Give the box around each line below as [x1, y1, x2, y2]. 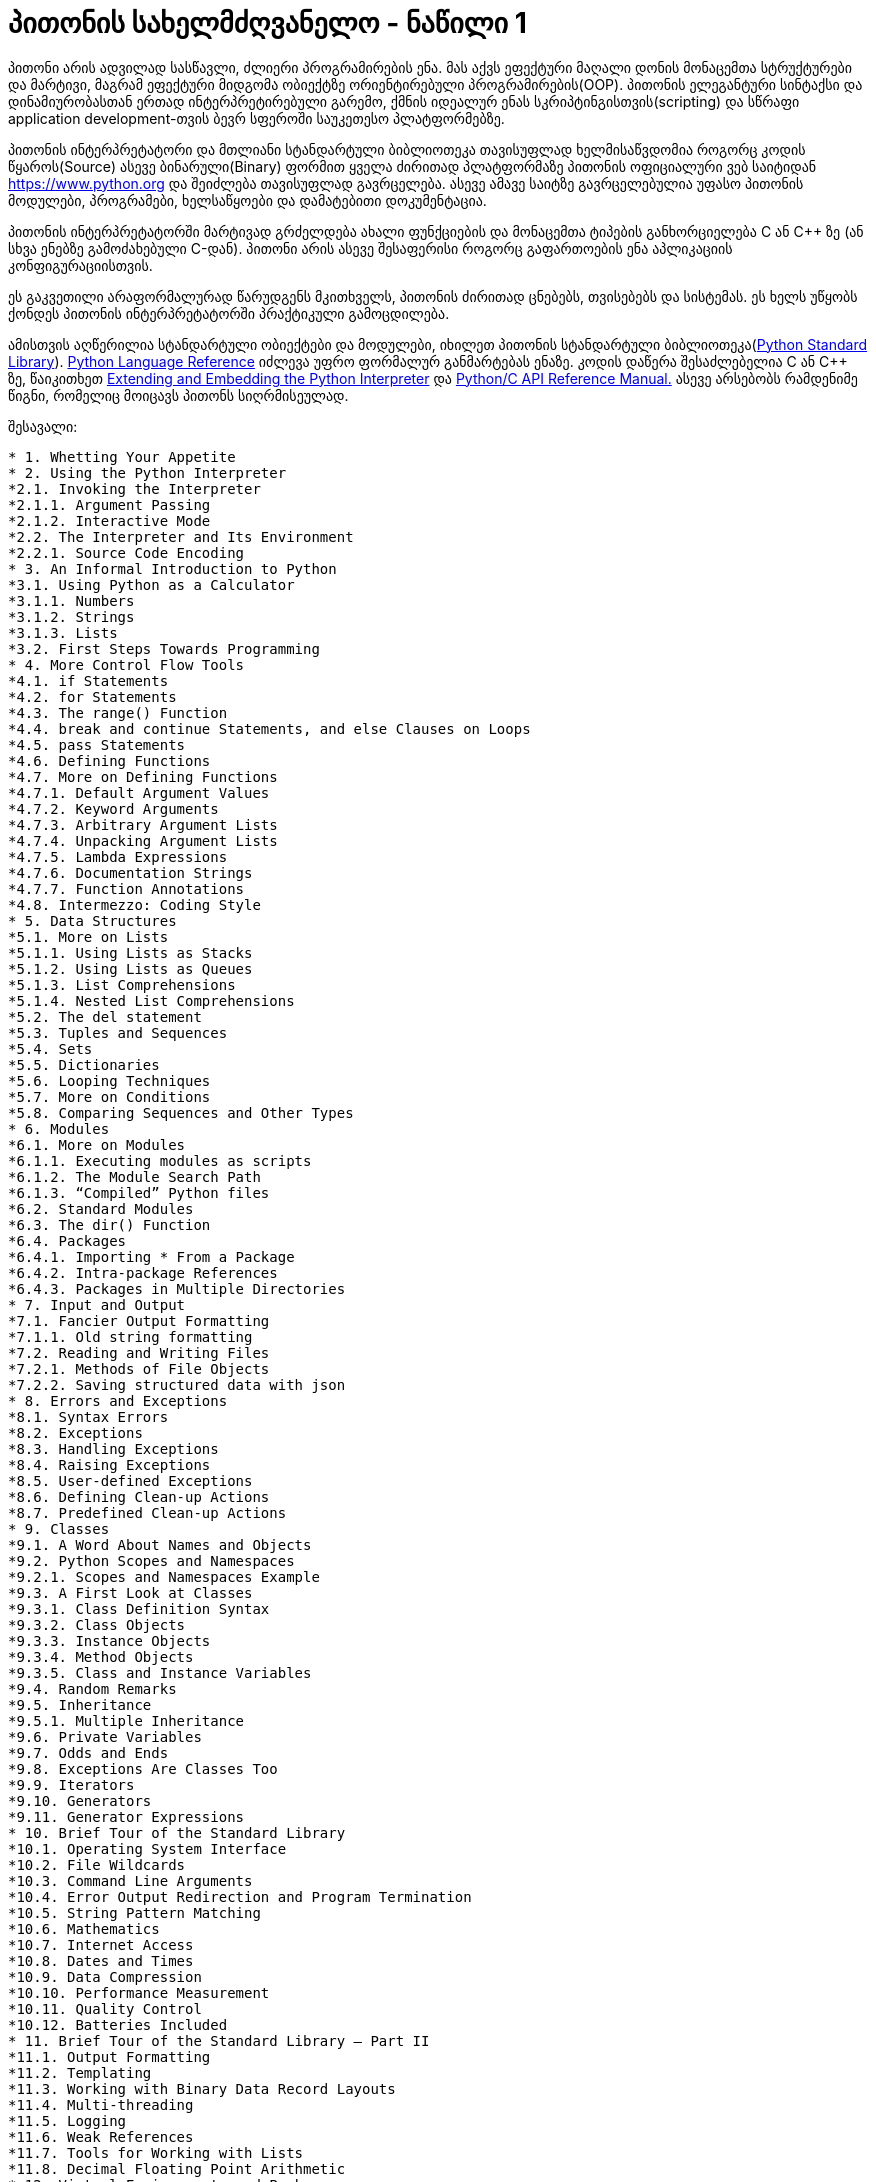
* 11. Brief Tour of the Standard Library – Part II [8, 2032, 430, 2049]
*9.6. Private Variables [8, 1728, 202, 1745]
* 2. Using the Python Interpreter [8, 464, 287, 481]
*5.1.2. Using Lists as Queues [8, 960, 253, 977]
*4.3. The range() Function [8, 704, 228, 721]
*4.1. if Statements [8, 672, 169, 689]
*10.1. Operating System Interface [8, 1840, 287, 1857]
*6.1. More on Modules [8, 1136, 186, 1153]
